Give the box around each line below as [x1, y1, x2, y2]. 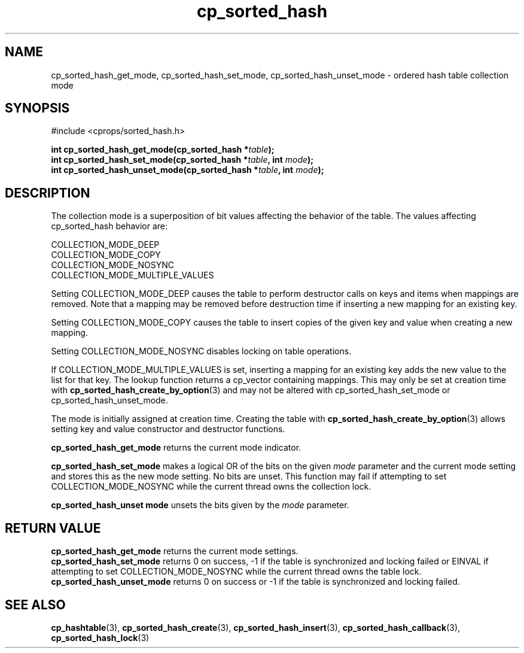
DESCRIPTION [5, 185, 90, 201]
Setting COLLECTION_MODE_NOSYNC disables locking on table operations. [51, 346, 352, 357]
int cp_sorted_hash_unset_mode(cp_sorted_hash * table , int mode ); [51, 165, 324, 175]
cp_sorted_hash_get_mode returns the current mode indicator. [51, 442, 301, 453]
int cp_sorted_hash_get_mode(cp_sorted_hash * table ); [51, 144, 275, 155]
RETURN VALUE [5, 520, 101, 536]
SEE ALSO [5, 597, 66, 612]
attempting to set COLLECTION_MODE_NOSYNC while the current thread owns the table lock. [51, 566, 422, 577]
